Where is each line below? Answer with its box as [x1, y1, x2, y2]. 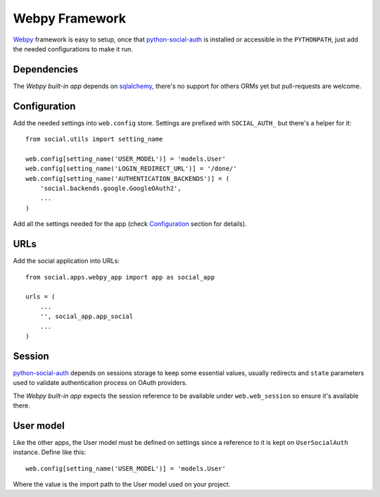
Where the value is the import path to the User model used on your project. [13, 480, 231, 489]
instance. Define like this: [13, 448, 87, 457]
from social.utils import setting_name [25, 135, 163, 144]
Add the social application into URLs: [13, 257, 120, 265]
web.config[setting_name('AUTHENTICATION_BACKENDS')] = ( [25, 175, 230, 182]
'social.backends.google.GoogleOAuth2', [39, 184, 182, 193]
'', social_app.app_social [39, 313, 134, 320]
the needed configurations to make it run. [13, 44, 134, 53]
